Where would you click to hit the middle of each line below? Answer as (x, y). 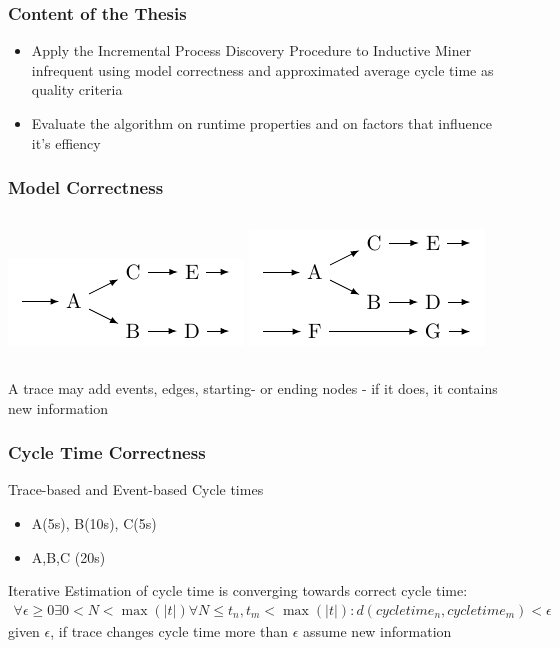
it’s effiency (66, 142)
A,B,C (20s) (68, 556)
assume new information (377, 630)
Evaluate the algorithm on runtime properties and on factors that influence (262, 123)
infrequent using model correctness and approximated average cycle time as (262, 69)
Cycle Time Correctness (107, 452)
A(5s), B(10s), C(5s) (94, 523)
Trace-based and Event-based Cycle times (136, 489)
